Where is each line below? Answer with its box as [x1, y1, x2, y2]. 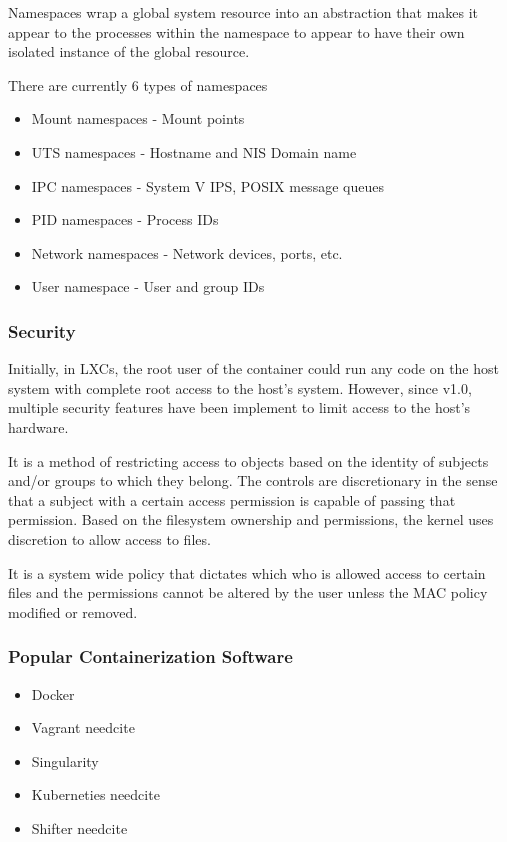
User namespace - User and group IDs [31, 276, 265, 297]
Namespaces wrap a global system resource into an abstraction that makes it [8, 2, 479, 22]
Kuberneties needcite [31, 784, 160, 805]
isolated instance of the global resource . [8, 41, 250, 62]
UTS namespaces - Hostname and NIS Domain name [31, 141, 357, 162]
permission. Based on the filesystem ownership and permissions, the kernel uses [8, 509, 494, 530]
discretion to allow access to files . [8, 528, 211, 549]
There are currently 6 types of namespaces [8, 74, 268, 95]
